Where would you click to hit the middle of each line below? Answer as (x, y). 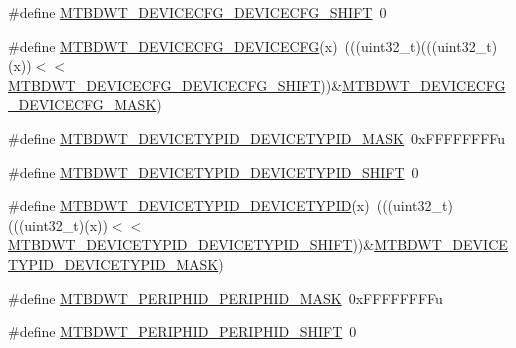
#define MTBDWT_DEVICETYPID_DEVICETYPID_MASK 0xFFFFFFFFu (257, 137)
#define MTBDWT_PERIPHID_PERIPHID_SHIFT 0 (182, 331)
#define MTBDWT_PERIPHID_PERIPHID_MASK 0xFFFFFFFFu (225, 297)
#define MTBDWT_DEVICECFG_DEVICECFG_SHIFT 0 (197, 12)
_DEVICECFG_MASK (82, 104)
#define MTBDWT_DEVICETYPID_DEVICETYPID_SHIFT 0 (213, 171)
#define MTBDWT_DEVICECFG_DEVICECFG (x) (173, 45)
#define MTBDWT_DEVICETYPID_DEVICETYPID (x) (189, 205)
